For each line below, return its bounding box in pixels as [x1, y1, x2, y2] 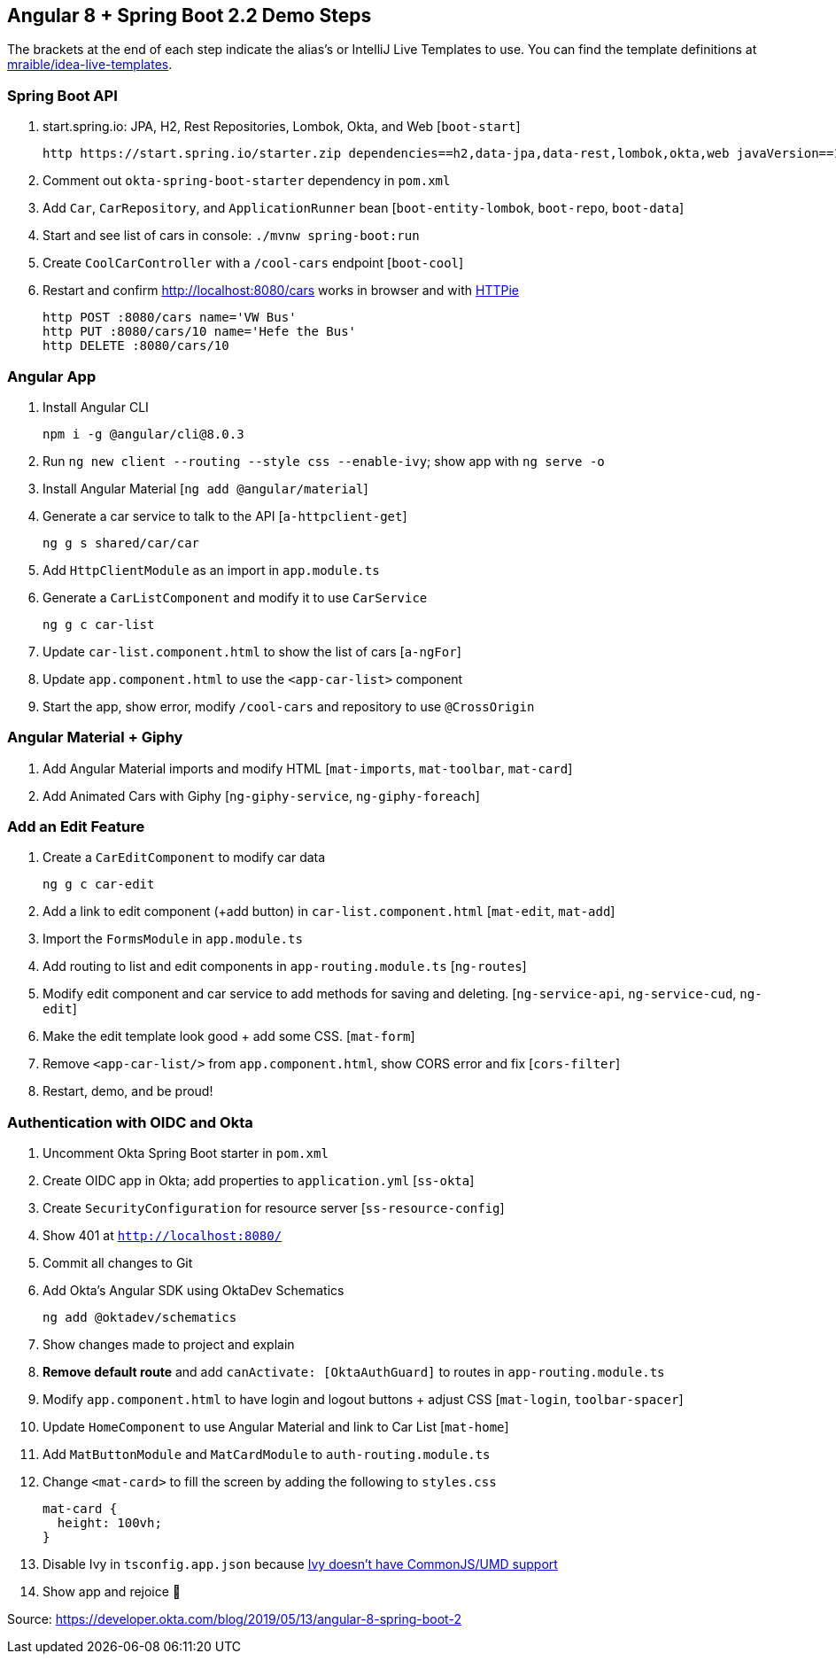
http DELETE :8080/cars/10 [43, 338, 229, 353]
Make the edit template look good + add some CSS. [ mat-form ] [43, 1028, 415, 1044]
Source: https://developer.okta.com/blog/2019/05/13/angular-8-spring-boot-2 [7, 1611, 461, 1627]
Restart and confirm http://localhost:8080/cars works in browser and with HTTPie [43, 283, 519, 299]
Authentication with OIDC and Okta [7, 1113, 253, 1131]
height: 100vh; [57, 1516, 162, 1531]
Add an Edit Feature [7, 818, 145, 836]
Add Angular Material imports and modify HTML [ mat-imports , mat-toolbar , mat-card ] [43, 760, 573, 776]
